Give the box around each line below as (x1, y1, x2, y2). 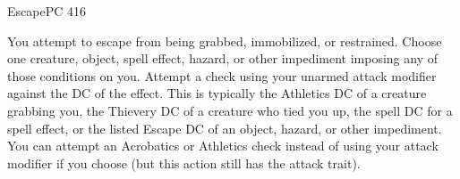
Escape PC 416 (7, 2, 86, 20)
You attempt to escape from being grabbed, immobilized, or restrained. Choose (7, 31, 442, 50)
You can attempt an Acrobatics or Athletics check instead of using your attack (7, 136, 439, 155)
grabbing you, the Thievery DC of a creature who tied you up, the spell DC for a (7, 101, 453, 119)
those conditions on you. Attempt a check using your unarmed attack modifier (7, 66, 437, 85)
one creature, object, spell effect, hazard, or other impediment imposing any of (7, 49, 439, 68)
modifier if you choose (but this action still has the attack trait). (7, 153, 361, 172)
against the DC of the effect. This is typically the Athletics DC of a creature (7, 84, 427, 102)
